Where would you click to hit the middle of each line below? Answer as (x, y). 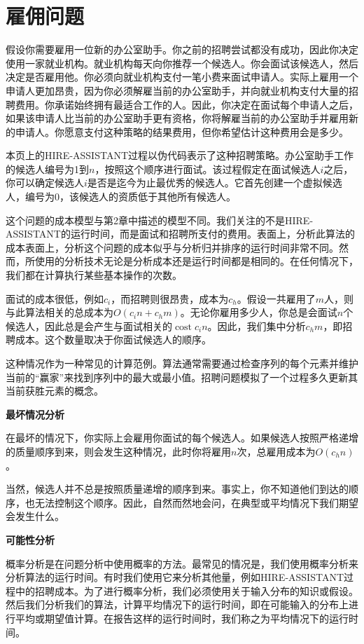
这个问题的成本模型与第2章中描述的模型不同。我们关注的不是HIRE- (160, 220)
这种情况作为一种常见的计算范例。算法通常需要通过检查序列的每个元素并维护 (182, 363)
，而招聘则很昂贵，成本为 (170, 298)
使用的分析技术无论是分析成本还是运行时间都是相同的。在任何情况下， (196, 261)
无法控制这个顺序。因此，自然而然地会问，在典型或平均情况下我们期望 (196, 502)
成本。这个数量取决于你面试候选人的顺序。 (113, 340)
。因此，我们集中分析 (257, 326)
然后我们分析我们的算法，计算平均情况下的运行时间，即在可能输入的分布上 (177, 604)
